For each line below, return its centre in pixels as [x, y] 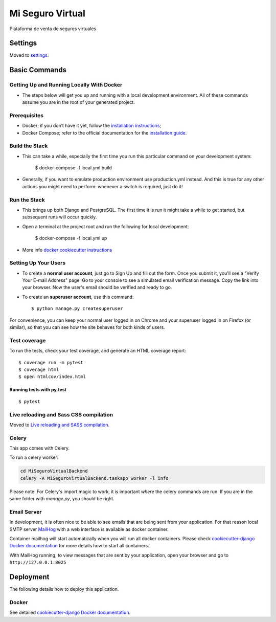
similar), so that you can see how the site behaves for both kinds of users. [87, 327]
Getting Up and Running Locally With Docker [66, 85]
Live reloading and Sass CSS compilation [61, 414]
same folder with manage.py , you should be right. [62, 499]
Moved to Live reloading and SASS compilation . [60, 425]
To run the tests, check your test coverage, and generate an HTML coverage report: [98, 351]
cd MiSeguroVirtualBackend [54, 471]
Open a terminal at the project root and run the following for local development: [106, 226]
